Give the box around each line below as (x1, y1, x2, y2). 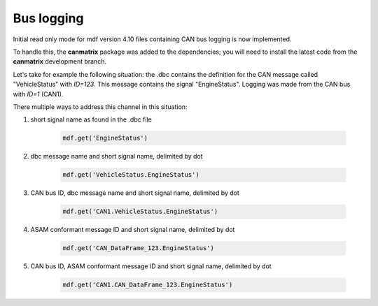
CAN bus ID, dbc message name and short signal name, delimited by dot (30, 189, 239, 197)
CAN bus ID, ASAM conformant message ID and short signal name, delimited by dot (30, 262, 272, 270)
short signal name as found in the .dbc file (30, 115, 152, 124)
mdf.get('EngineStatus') (62, 134, 148, 143)
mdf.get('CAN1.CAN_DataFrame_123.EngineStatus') (62, 281, 233, 289)
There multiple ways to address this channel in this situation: (13, 102, 188, 111)
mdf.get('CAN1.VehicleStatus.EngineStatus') (62, 207, 218, 216)
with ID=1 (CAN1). (13, 89, 64, 98)
